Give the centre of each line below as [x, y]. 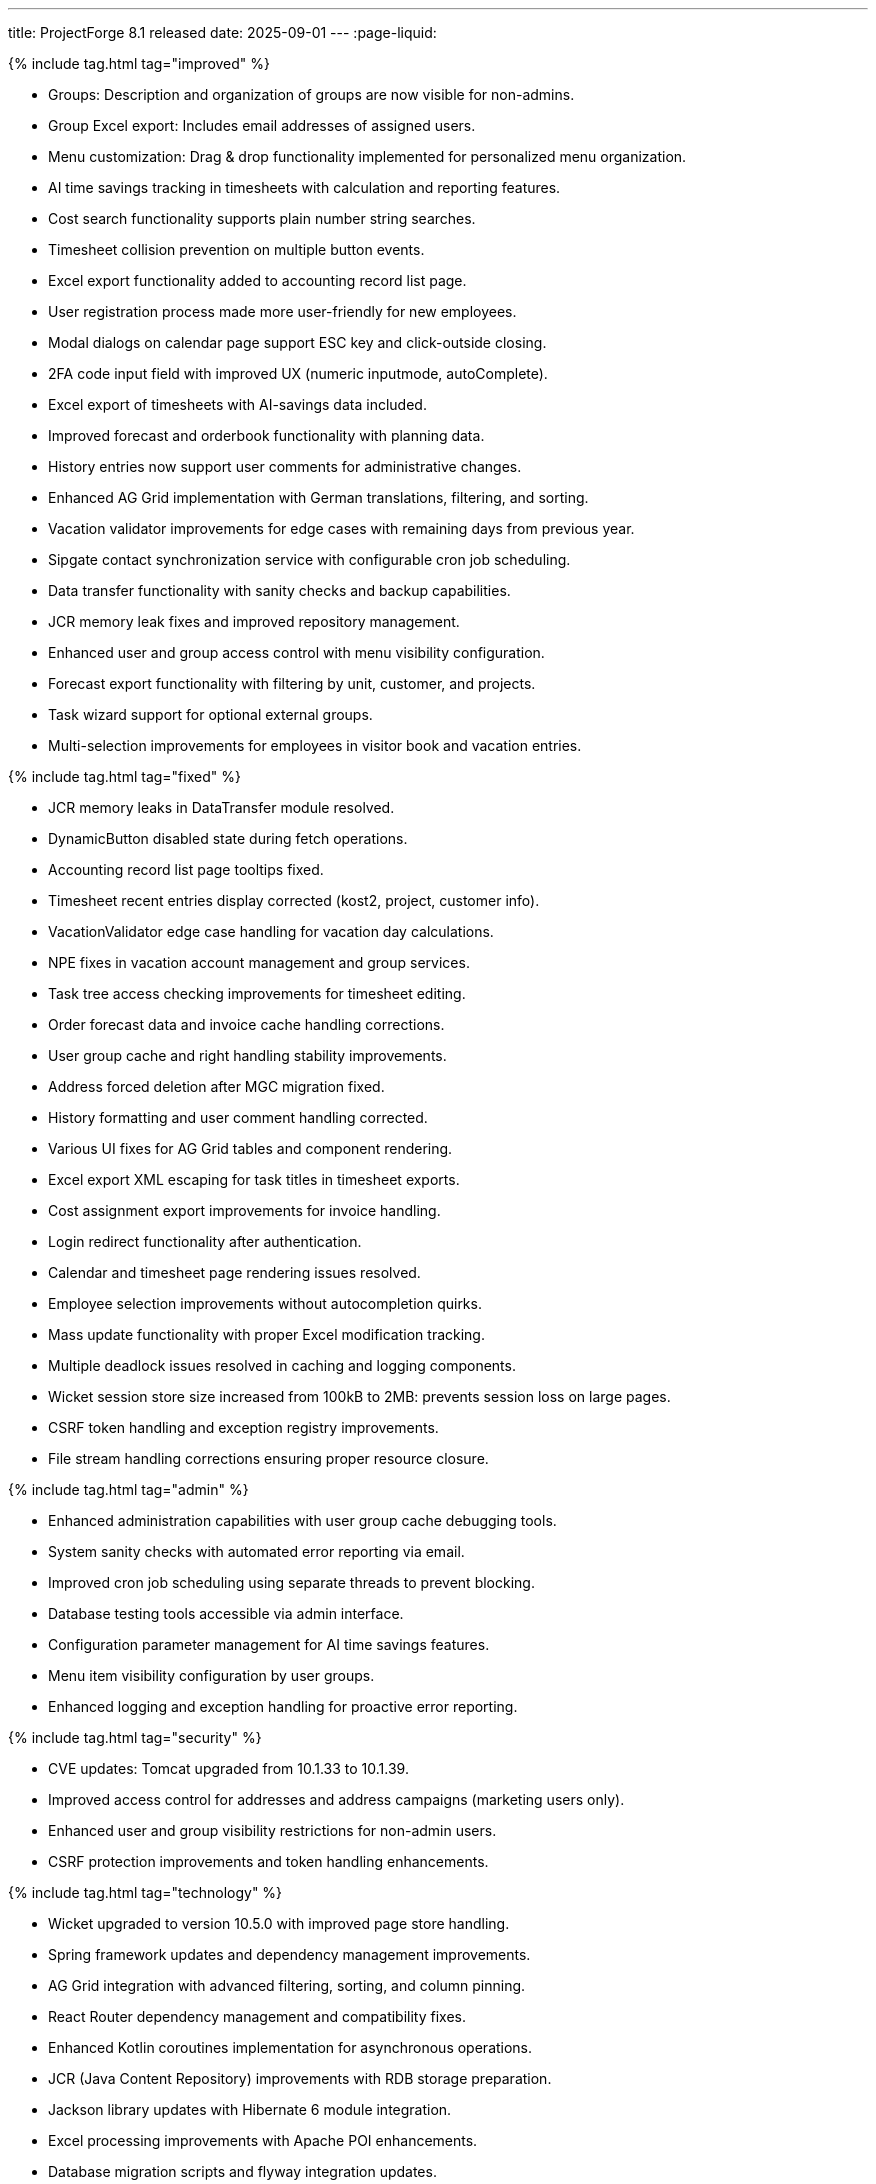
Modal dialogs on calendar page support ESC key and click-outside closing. [297, 342]
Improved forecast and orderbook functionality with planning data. [266, 435]
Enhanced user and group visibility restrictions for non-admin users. [272, 1830]
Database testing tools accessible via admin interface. [226, 1613]
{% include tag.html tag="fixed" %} [124, 776]
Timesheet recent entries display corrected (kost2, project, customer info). [294, 900]
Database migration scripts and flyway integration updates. [242, 2171]
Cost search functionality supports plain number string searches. [262, 218]
